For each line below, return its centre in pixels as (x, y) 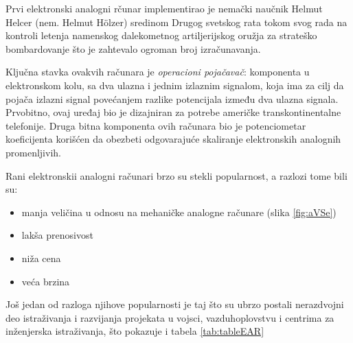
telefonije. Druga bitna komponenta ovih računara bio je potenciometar (156, 125)
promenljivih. (33, 152)
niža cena (41, 258)
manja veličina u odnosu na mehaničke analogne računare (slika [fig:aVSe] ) (179, 212)
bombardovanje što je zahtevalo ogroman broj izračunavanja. (133, 48)
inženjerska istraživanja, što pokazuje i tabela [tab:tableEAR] (135, 331)
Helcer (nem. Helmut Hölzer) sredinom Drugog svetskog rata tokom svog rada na (176, 22)
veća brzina (46, 281)
